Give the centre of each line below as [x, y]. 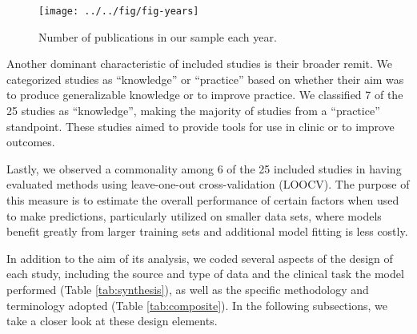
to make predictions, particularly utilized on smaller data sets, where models [194, 215]
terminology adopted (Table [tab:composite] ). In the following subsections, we [197, 305]
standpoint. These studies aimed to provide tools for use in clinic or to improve [200, 126]
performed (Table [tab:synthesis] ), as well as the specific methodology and [188, 289]
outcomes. [31, 142]
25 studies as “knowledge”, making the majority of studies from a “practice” [193, 111]
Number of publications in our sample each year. [158, 36]
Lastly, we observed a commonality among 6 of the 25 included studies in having [204, 168]
